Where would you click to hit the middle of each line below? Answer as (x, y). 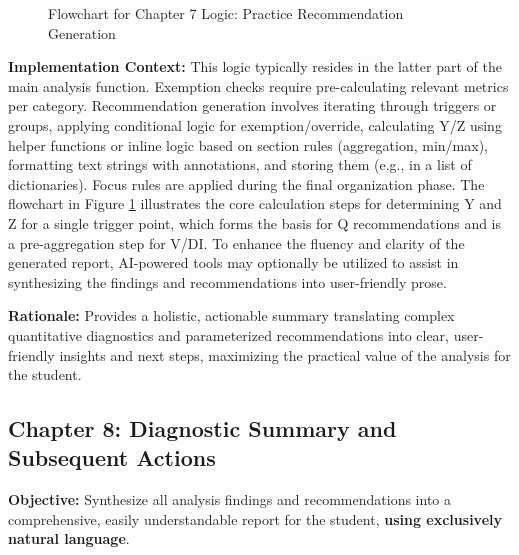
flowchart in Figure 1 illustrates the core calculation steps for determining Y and (255, 203)
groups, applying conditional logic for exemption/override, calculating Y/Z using (255, 124)
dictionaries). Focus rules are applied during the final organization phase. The (246, 183)
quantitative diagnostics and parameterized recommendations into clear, (228, 334)
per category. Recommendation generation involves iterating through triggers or (252, 105)
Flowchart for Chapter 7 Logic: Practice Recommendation (226, 13)
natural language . (69, 538)
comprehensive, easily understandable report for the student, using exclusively (255, 518)
